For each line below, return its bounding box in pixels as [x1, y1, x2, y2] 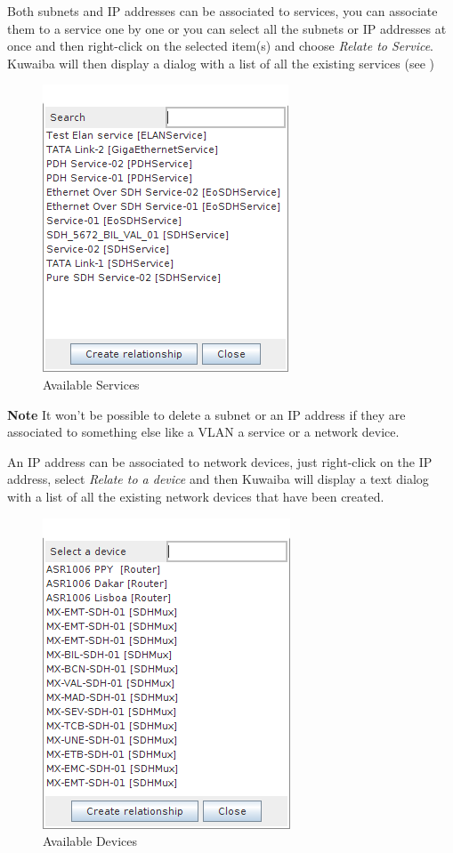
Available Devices [43, 832, 138, 850]
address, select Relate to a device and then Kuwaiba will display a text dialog [7, 470, 429, 488]
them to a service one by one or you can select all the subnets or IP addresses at [7, 19, 447, 37]
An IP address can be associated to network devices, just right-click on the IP [7, 452, 433, 471]
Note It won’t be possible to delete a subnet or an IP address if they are [7, 405, 406, 423]
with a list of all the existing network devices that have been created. [7, 487, 384, 505]
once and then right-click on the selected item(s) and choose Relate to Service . [7, 36, 434, 55]
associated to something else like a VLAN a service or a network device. [7, 422, 400, 441]
